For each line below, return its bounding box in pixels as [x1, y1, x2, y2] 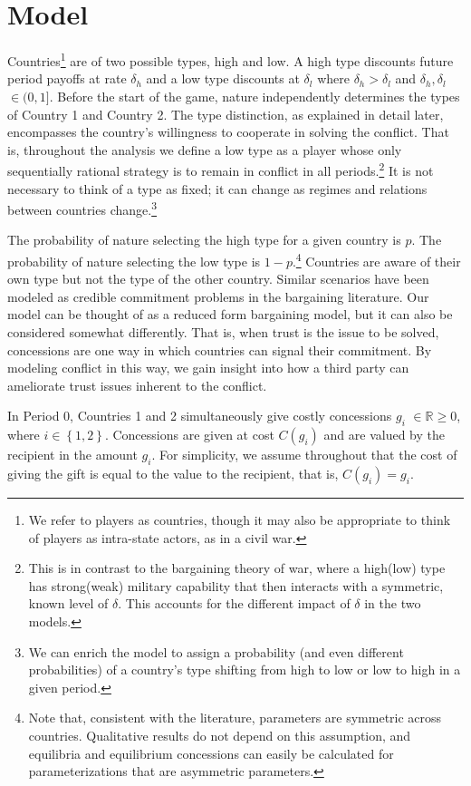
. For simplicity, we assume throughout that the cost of [151, 445, 457, 464]
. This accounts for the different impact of [118, 594, 351, 613]
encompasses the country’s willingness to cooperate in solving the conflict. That [7, 122, 449, 141]
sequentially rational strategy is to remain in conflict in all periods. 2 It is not [7, 159, 434, 180]
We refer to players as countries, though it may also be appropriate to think [28, 510, 451, 529]
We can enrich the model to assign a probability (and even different [28, 642, 404, 661]
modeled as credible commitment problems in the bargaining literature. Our [7, 286, 429, 306]
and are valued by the [323, 425, 445, 444]
